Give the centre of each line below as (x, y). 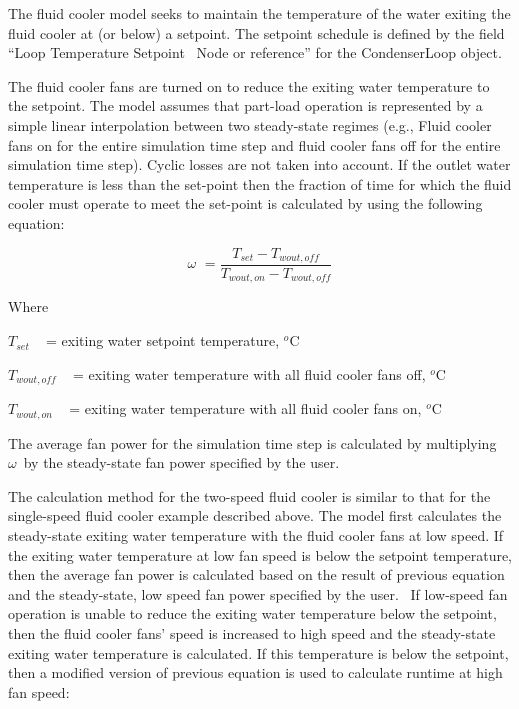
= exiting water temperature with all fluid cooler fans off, (249, 373)
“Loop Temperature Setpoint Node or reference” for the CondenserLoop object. (255, 52)
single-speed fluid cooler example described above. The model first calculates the (255, 515)
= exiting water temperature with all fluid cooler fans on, (245, 408)
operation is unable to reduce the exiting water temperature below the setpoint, (252, 613)
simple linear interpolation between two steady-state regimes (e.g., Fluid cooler (250, 124)
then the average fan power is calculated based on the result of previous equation (256, 574)
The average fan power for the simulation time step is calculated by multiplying (252, 442)
